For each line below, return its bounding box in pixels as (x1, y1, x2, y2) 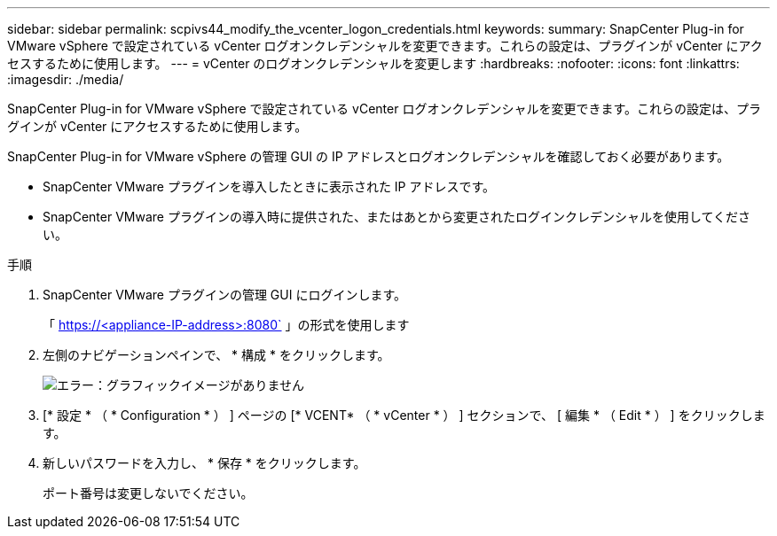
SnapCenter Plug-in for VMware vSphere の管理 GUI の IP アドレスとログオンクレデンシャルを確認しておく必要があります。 (7, 149, 730, 164)
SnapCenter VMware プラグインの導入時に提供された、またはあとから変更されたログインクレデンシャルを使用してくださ (43, 209, 751, 224)
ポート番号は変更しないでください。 (43, 486, 254, 501)
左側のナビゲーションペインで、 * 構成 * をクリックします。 (43, 347, 390, 362)
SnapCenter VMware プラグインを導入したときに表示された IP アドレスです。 (43, 179, 496, 194)
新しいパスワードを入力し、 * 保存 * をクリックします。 (43, 455, 366, 470)
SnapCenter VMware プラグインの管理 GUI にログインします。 (43, 287, 407, 302)
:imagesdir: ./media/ (7, 72, 124, 87)
